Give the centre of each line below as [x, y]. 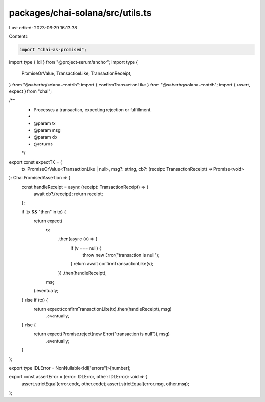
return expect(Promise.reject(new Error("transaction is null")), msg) [102, 334]
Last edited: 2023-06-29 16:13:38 [43, 28]
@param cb [45, 137]
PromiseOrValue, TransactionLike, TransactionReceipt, [76, 73]
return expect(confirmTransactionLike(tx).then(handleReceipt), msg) [103, 309]
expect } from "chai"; [30, 91]
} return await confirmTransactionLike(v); [112, 264]
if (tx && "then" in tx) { [44, 212]
